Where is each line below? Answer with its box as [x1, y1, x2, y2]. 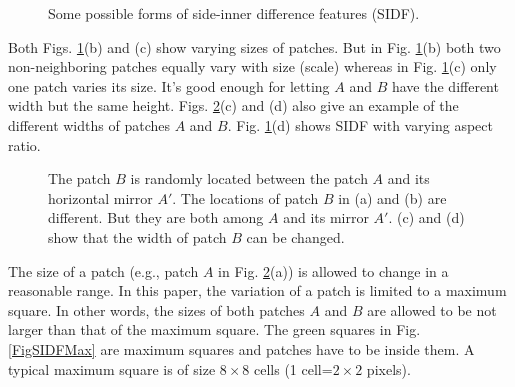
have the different [391, 75, 499, 96]
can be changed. [246, 226, 345, 247]
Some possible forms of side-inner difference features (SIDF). [48, 3, 420, 23]
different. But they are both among [48, 207, 264, 228]
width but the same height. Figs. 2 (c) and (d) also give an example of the [8, 95, 459, 116]
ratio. [8, 134, 41, 155]
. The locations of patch [172, 187, 319, 208]
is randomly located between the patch [130, 168, 368, 189]
